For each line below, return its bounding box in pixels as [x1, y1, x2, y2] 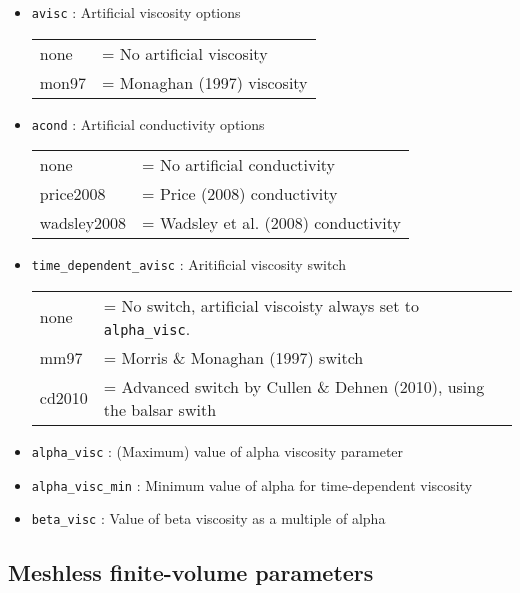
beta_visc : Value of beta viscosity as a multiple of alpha [31, 508, 386, 529]
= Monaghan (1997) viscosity [102, 70, 308, 94]
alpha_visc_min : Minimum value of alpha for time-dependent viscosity [31, 474, 473, 495]
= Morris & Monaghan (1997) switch [103, 345, 364, 369]
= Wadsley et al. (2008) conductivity [142, 211, 401, 235]
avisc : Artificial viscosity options [31, 2, 241, 22]
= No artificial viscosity [102, 41, 268, 65]
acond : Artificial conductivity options [31, 113, 265, 134]
